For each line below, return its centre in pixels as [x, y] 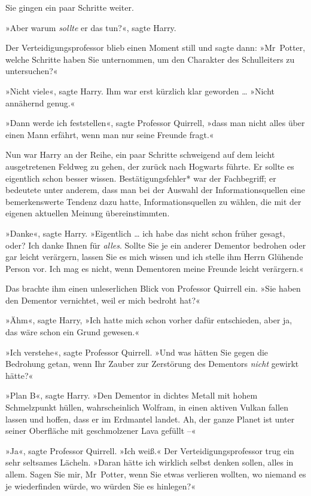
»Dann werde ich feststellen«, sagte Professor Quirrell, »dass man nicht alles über [155, 123]
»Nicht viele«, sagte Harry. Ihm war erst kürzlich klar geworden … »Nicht [140, 91]
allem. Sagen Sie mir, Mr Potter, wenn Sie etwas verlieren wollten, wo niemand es [156, 474]
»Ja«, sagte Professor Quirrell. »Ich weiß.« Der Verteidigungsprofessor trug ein [150, 450]
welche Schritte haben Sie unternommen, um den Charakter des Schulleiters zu [150, 59]
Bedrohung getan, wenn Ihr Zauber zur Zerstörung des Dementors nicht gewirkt [152, 364]
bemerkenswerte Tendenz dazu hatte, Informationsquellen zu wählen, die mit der [153, 201]
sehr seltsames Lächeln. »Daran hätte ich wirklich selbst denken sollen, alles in [150, 462]
